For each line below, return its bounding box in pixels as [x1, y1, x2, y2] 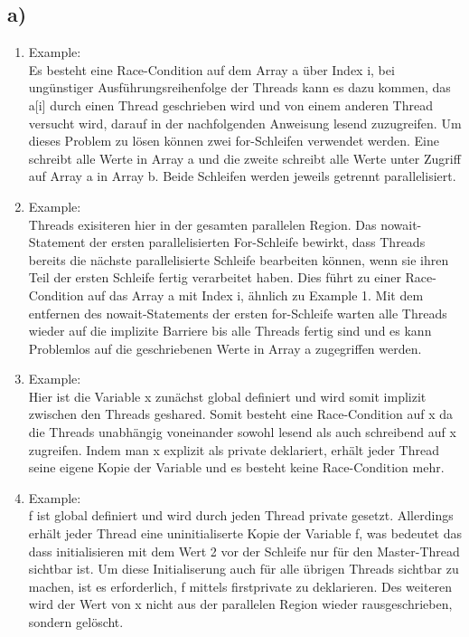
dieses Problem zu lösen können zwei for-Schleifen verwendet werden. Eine [28, 131, 439, 150]
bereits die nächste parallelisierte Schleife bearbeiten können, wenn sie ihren [28, 250, 449, 269]
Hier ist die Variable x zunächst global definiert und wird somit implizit [28, 386, 427, 405]
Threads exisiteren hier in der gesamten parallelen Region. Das [28, 214, 377, 233]
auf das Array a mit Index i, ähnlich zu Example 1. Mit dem [88, 285, 424, 304]
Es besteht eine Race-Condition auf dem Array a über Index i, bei [28, 60, 395, 79]
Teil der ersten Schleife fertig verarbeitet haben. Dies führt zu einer [28, 268, 401, 287]
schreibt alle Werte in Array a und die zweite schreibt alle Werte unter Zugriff [28, 148, 461, 167]
